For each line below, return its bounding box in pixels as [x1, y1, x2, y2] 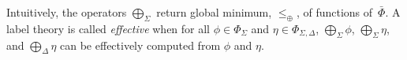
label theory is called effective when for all [6, 20, 211, 36]
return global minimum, [156, 4, 272, 20]
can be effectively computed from [60, 36, 221, 53]
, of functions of [296, 4, 373, 20]
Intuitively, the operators [6, 4, 127, 20]
